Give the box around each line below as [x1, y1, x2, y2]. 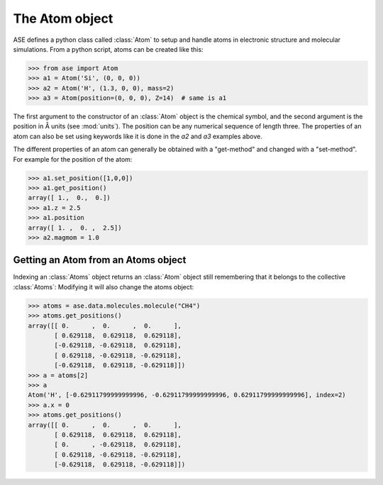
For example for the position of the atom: [13, 155, 133, 163]
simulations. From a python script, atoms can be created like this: [13, 45, 204, 53]
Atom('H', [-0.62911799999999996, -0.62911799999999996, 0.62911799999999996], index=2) [28, 391, 347, 399]
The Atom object [13, 11, 113, 26]
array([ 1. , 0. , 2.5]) [28, 223, 122, 232]
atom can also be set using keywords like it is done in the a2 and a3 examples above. [13, 132, 262, 140]
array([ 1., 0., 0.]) [28, 194, 111, 202]
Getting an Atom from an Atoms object [13, 254, 187, 266]
